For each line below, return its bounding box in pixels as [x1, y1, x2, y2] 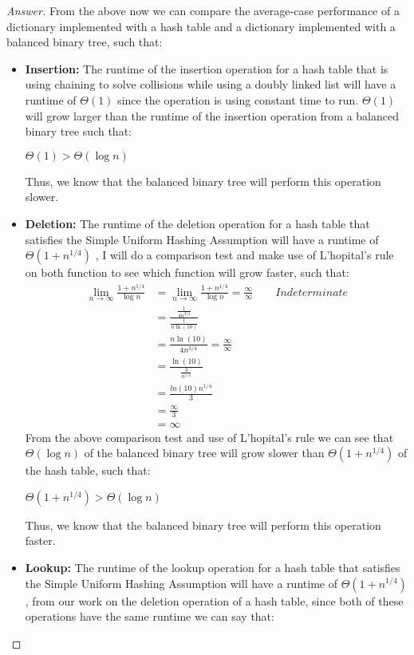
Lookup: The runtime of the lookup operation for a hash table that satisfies [25, 558, 400, 575]
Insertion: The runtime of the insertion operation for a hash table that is [25, 60, 388, 77]
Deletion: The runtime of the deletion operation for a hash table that [25, 215, 370, 231]
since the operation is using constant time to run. [117, 91, 359, 108]
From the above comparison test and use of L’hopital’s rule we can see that [25, 428, 394, 445]
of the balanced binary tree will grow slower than [84, 444, 325, 461]
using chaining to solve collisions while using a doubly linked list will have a [25, 76, 396, 93]
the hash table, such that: [25, 462, 151, 479]
